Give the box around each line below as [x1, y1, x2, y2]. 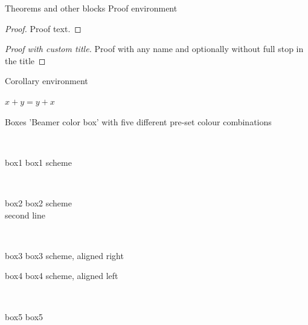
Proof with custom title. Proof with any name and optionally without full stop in [5, 42, 304, 55]
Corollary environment [5, 74, 88, 87]
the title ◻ [5, 54, 46, 67]
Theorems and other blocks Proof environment [5, 2, 178, 14]
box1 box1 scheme [5, 156, 72, 168]
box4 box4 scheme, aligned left [5, 269, 118, 282]
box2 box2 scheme [5, 196, 72, 209]
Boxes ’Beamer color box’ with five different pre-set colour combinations [5, 115, 272, 128]
